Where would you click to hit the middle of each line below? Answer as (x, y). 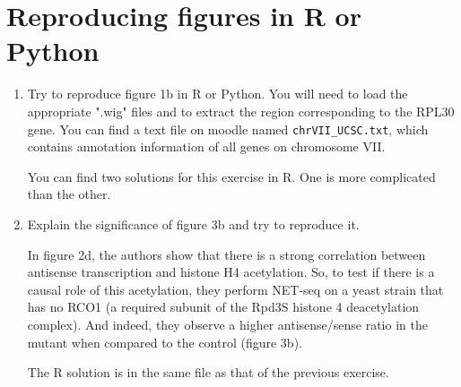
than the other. (69, 194)
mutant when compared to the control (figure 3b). (165, 342)
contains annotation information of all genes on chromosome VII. (206, 146)
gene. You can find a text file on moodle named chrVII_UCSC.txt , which (228, 129)
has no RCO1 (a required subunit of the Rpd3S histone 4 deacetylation (223, 307)
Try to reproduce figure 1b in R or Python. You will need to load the (217, 94)
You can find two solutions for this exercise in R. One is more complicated (231, 176)
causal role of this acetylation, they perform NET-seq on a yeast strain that (235, 289)
